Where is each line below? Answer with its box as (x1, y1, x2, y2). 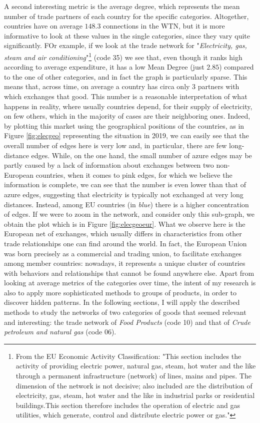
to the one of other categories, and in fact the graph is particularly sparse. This (4, 71, 247, 82)
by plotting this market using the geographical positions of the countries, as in (4, 120, 244, 131)
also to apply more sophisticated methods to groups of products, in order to (4, 287, 237, 297)
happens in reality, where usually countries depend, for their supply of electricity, (4, 101, 252, 111)
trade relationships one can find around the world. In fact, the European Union (4, 238, 247, 248)
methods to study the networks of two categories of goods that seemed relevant (4, 307, 246, 317)
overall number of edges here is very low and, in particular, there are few (4, 140, 227, 150)
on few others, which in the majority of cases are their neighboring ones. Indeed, (4, 111, 250, 121)
